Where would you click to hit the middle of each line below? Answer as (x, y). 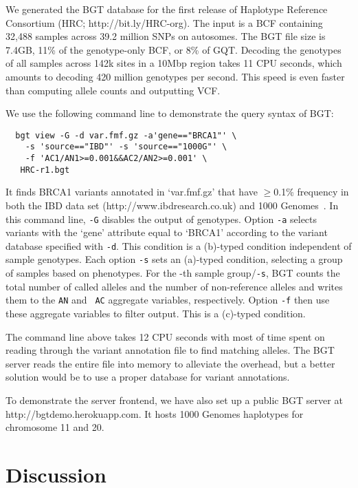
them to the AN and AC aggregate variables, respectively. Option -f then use (168, 300)
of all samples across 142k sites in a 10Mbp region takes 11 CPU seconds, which (174, 63)
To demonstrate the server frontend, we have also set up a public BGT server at (174, 400)
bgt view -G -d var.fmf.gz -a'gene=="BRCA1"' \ (126, 135)
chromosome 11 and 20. (55, 427)
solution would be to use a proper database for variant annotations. (148, 377)
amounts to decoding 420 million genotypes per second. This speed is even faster (175, 76)
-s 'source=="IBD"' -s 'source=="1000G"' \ (126, 147)
